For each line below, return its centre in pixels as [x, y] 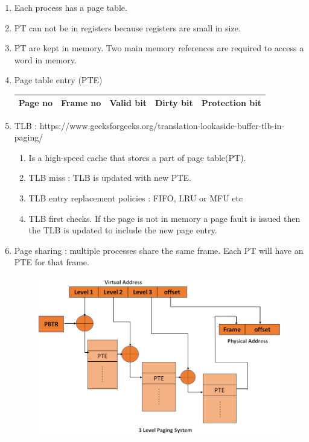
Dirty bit [174, 103]
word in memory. [45, 59]
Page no [35, 103]
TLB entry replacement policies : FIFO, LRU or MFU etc [136, 197]
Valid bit [128, 103]
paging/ [29, 137]
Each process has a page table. [71, 7]
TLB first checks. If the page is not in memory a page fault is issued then [164, 218]
